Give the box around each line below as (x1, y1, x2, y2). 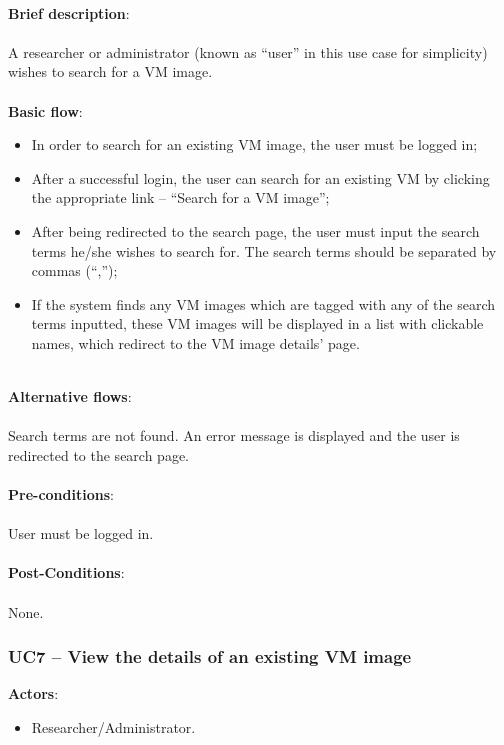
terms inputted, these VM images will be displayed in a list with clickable (31, 313, 484, 334)
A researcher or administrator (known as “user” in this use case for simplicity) (8, 41, 488, 62)
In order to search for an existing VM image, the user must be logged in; (31, 134, 478, 155)
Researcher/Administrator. (31, 717, 196, 738)
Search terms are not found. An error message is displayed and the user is (8, 425, 460, 446)
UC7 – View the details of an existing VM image (8, 644, 412, 669)
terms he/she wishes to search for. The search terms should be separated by (31, 240, 497, 261)
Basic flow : (8, 100, 83, 121)
